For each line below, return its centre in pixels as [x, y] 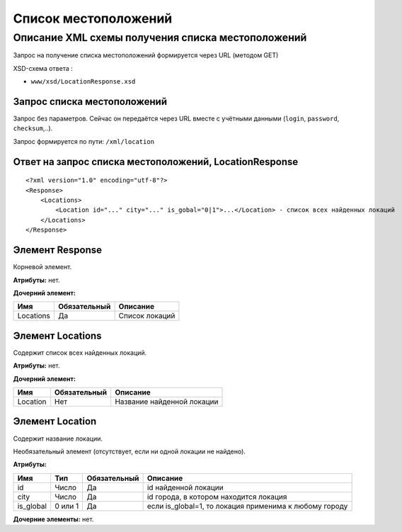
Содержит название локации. [58, 438]
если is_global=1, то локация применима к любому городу [247, 506]
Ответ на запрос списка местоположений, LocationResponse [156, 162]
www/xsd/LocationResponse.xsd [83, 82]
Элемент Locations [57, 335]
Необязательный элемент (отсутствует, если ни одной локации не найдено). [129, 451]
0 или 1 [67, 506]
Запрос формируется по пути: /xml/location [84, 141]
